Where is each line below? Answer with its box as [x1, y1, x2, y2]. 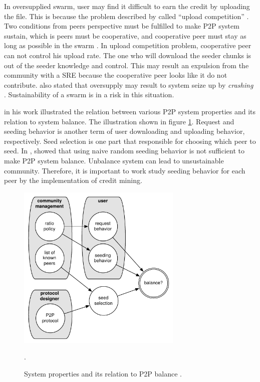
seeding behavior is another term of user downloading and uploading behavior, [4, 126, 245, 136]
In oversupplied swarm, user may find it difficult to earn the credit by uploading [4, 1, 250, 11]
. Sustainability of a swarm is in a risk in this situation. [4, 89, 174, 100]
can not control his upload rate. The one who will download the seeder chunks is [4, 50, 251, 60]
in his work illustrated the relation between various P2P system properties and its [4, 106, 256, 116]
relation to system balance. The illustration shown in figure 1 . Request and [4, 116, 234, 126]
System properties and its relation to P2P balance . [24, 368, 182, 378]
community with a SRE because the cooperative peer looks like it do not [4, 70, 227, 80]
